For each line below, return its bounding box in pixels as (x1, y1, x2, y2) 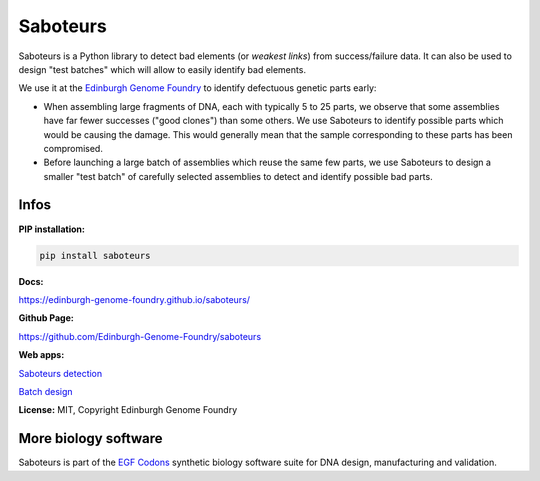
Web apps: (18, 349, 65, 361)
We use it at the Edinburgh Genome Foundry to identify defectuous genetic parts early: (18, 82, 377, 94)
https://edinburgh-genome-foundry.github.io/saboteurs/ (18, 293, 250, 305)
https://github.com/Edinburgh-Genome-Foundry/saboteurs (18, 330, 262, 342)
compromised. (43, 142, 104, 154)
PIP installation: (18, 223, 85, 235)
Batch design (18, 385, 74, 397)
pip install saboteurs (39, 250, 151, 261)
